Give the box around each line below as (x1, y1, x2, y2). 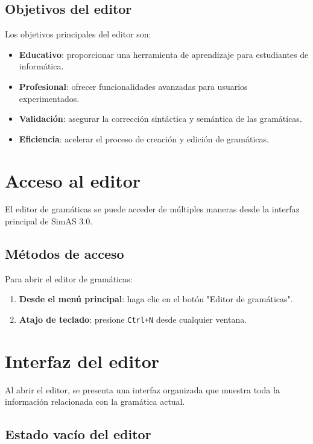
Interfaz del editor (5, 348, 160, 373)
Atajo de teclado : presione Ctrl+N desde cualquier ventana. (19, 313, 247, 326)
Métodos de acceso (5, 244, 124, 263)
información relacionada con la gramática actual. (5, 395, 185, 408)
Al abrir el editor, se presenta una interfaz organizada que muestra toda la (5, 383, 280, 396)
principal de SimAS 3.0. (5, 215, 93, 227)
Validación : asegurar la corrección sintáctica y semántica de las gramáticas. (19, 112, 302, 125)
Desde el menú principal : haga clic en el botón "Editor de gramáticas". (19, 293, 293, 305)
